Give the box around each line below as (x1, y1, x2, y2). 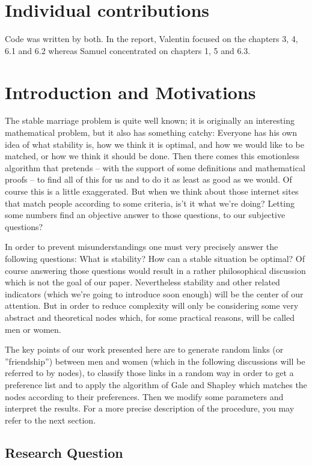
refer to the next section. (5, 413, 96, 426)
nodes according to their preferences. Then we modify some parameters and (5, 390, 284, 403)
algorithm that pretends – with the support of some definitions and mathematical (5, 161, 305, 174)
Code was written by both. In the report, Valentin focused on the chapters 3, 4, (5, 32, 298, 45)
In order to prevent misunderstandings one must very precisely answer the (5, 240, 278, 253)
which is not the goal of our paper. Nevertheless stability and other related (5, 276, 280, 288)
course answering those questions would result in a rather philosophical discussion (5, 264, 306, 276)
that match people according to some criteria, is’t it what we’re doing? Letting (5, 196, 295, 209)
